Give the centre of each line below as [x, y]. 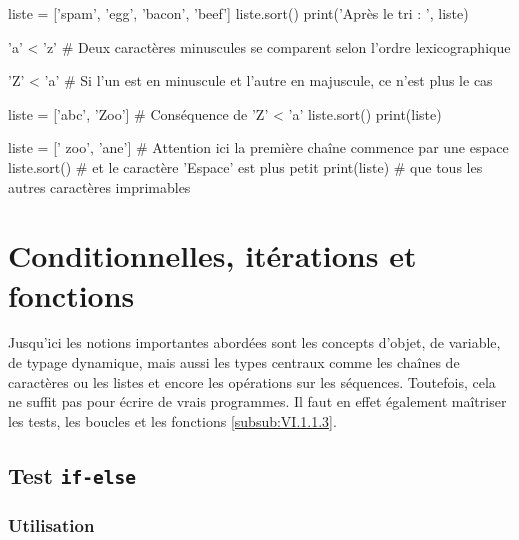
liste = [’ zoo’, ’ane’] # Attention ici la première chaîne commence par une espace [258, 147]
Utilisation [51, 524]
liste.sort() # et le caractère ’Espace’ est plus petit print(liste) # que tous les [245, 166]
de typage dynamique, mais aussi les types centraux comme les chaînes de [234, 362]
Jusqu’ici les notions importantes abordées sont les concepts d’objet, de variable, [254, 342]
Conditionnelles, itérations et [212, 255]
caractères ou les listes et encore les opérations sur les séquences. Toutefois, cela [252, 381]
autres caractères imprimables [99, 186]
